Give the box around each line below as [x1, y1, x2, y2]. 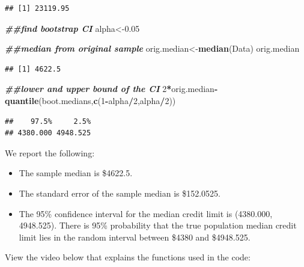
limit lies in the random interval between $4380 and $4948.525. [19, 230, 251, 243]
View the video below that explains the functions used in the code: [5, 251, 251, 263]
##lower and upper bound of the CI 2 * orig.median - [5, 82, 218, 95]
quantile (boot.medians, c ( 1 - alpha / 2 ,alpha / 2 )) [5, 94, 176, 106]
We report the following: [5, 146, 95, 159]
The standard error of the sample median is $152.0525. [19, 186, 221, 199]
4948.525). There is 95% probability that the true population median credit [19, 219, 297, 232]
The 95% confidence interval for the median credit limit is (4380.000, [19, 207, 273, 219]
